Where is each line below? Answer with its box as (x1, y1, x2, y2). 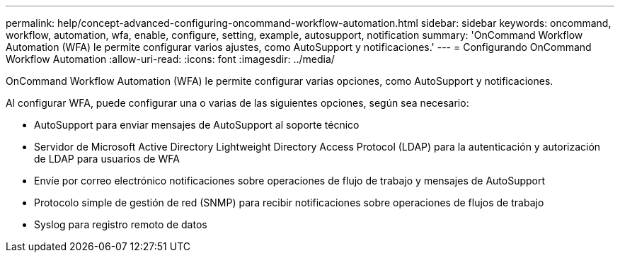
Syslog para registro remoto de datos (34, 218, 207, 230)
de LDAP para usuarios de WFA (34, 153, 180, 165)
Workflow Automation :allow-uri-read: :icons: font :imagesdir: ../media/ (6, 53, 335, 65)
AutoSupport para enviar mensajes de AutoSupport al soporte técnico (34, 119, 360, 131)
